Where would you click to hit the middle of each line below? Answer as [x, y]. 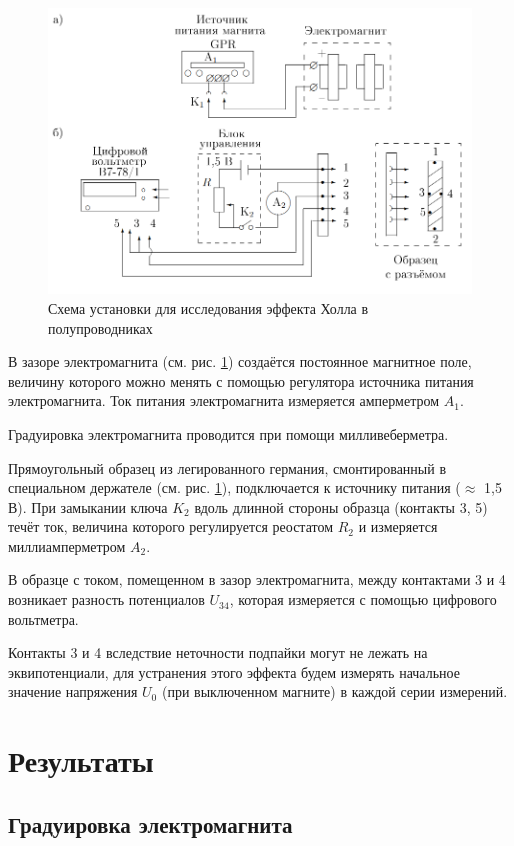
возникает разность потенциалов [106, 599]
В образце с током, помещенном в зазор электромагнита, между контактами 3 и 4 [257, 579]
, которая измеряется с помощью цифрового [363, 599]
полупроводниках [100, 327]
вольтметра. [43, 618]
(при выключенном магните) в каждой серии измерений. [334, 691]
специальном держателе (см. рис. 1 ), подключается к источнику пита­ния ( [234, 487]
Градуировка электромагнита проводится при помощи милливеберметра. [228, 433]
